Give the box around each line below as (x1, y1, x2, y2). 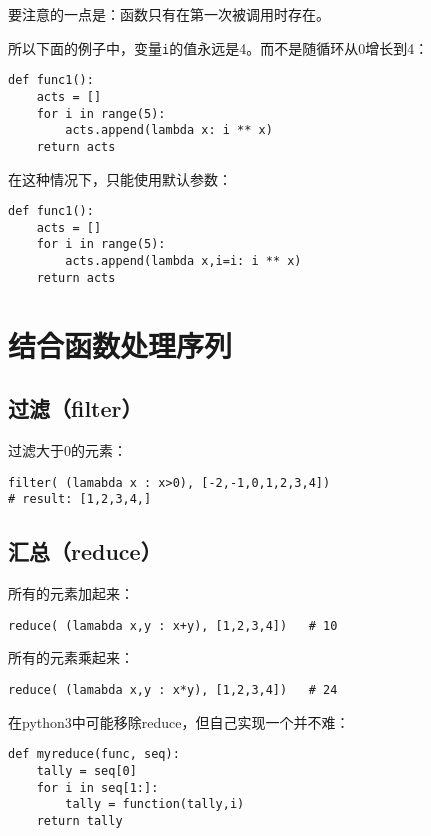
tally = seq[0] (36, 763, 137, 778)
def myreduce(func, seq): (8, 747, 180, 762)
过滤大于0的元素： (8, 439, 127, 460)
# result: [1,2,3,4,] (8, 492, 152, 507)
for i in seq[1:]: (36, 780, 159, 795)
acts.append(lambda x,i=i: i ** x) (65, 254, 302, 269)
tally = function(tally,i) (65, 797, 245, 812)
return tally (36, 813, 123, 828)
